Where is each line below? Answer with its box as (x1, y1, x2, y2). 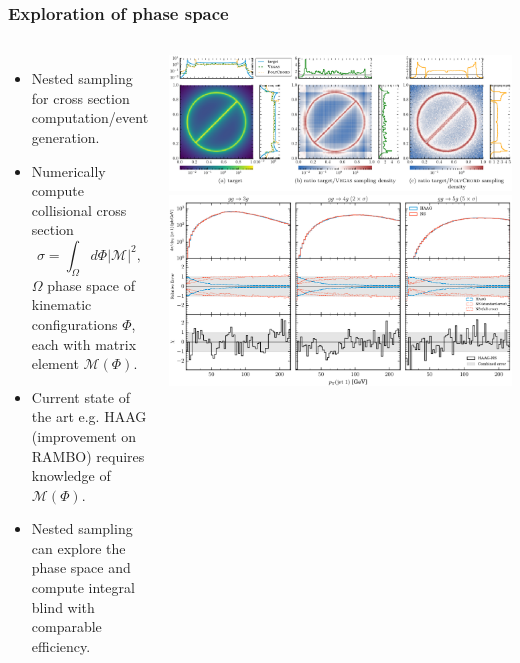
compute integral (31, 577, 135, 598)
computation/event (31, 107, 149, 128)
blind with (31, 596, 95, 617)
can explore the (31, 537, 126, 558)
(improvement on (31, 425, 137, 446)
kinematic (31, 294, 92, 315)
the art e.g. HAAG (31, 406, 147, 427)
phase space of (47, 274, 135, 295)
